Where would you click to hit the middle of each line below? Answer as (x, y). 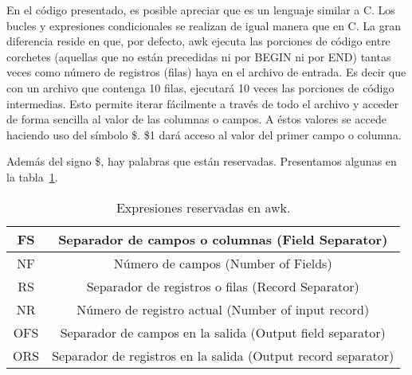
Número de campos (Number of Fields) (223, 263)
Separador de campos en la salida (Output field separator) (223, 332)
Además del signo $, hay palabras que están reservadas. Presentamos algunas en (202, 161)
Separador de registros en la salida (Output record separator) (223, 355)
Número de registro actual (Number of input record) (223, 309)
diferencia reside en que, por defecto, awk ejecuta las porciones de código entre (198, 41)
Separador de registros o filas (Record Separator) (223, 286)
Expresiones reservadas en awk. (203, 207)
